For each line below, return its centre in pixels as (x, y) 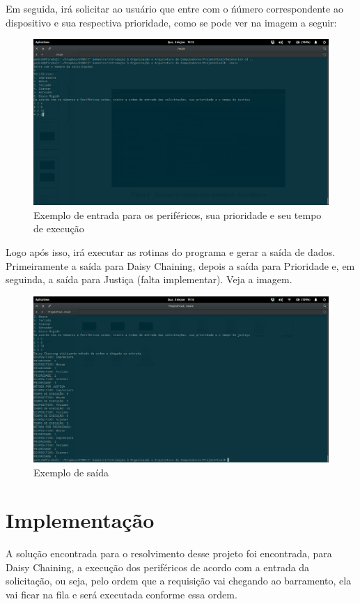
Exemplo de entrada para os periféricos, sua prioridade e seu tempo (178, 214)
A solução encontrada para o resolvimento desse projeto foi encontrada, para (169, 553)
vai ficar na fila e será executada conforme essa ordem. (122, 594)
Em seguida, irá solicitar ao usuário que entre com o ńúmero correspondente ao (174, 8)
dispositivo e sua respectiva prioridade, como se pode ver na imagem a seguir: (171, 22)
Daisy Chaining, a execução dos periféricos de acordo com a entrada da (158, 567)
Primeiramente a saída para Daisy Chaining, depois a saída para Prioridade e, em (180, 265)
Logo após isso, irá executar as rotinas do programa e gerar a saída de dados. (171, 252)
